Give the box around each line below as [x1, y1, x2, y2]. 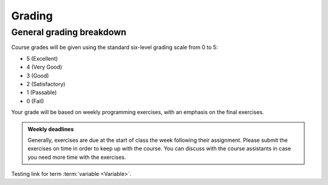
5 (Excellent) [26, 55, 58, 62]
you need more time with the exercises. [27, 153, 126, 161]
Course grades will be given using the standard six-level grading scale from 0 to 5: [11, 44, 218, 51]
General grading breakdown [11, 27, 127, 38]
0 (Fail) [26, 97, 44, 104]
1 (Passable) [26, 89, 57, 96]
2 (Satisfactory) [26, 80, 66, 87]
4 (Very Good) [26, 64, 63, 71]
